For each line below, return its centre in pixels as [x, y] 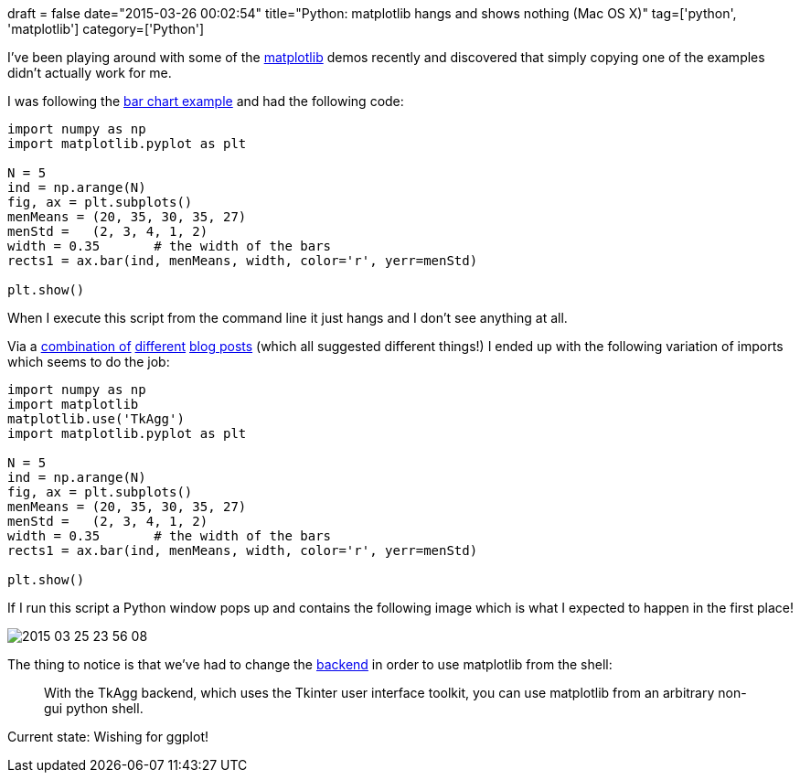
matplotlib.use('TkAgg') [96, 419]
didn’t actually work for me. [90, 73]
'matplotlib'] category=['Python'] [106, 29]
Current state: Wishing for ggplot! [108, 737]
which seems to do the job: [89, 362]
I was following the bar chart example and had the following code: [206, 101]
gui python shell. [94, 708]
